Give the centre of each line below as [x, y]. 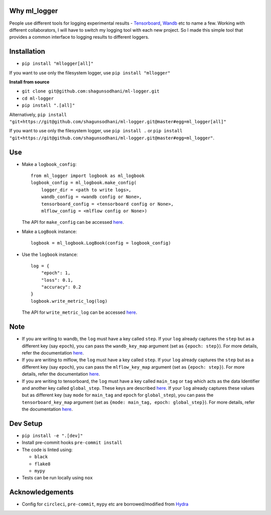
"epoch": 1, [56, 273]
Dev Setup [26, 423]
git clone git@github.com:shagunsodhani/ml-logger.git [91, 91]
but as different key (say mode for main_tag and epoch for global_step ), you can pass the [118, 395]
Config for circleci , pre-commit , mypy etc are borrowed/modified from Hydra [105, 504]
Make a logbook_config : [49, 164]
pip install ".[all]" [48, 105]
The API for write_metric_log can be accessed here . [80, 312]
